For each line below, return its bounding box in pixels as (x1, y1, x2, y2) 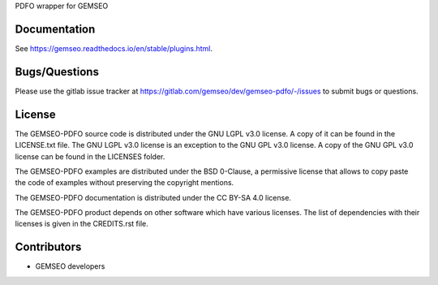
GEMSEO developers (35, 261, 105, 271)
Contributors (15, 240, 82, 254)
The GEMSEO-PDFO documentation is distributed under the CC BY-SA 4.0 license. (15, 192, 292, 202)
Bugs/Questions (15, 65, 99, 79)
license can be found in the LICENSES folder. (15, 151, 165, 162)
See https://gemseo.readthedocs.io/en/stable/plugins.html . (15, 43, 213, 53)
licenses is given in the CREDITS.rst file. (15, 219, 149, 229)
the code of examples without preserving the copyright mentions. (15, 178, 234, 188)
